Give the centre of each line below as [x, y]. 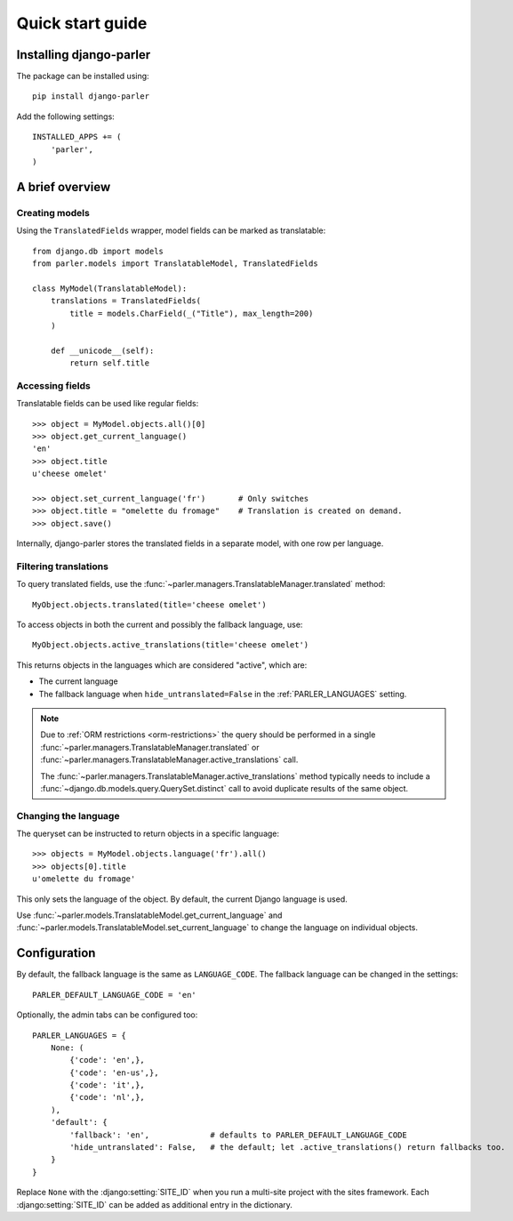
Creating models [53, 213]
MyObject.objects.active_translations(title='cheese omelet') [171, 645]
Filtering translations [62, 566]
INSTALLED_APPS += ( [77, 137]
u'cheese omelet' [70, 474]
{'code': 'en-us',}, [114, 1072]
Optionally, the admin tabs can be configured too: [107, 1015]
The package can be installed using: [83, 76]
